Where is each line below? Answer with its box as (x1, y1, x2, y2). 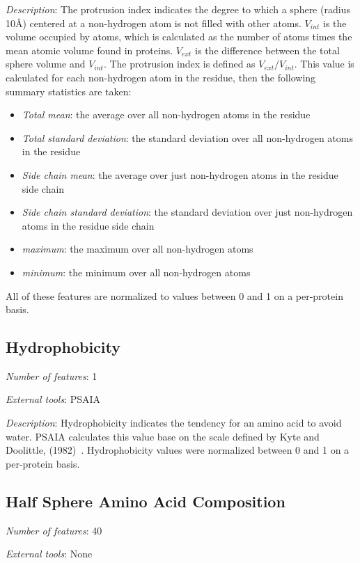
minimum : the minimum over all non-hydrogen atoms (22, 264, 251, 279)
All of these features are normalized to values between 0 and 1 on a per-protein (6, 288, 343, 303)
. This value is (294, 56, 354, 71)
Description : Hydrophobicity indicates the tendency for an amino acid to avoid (6, 415, 342, 430)
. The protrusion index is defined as (103, 56, 256, 71)
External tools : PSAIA (6, 392, 101, 406)
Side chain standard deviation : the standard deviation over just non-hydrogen (22, 205, 353, 219)
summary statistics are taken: (6, 84, 132, 98)
